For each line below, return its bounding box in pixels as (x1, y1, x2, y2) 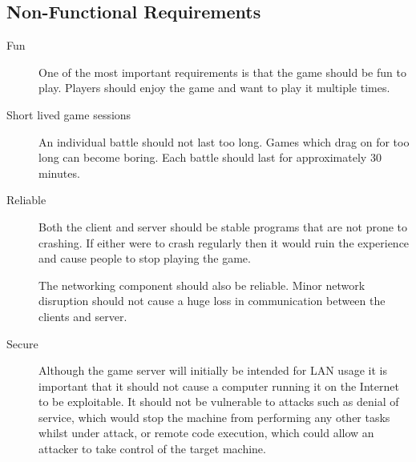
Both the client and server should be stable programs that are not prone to (38, 218, 408, 235)
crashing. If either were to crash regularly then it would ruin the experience (38, 234, 410, 251)
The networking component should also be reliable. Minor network (38, 276, 366, 293)
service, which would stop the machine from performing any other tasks (38, 408, 390, 425)
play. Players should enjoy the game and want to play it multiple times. (38, 79, 390, 96)
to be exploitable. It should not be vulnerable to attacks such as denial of (38, 393, 399, 410)
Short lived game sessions (6, 106, 131, 123)
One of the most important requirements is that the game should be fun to (38, 63, 406, 80)
